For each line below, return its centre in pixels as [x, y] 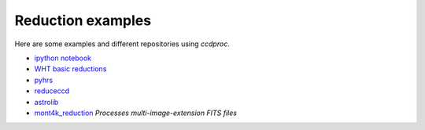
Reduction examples [83, 20]
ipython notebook [63, 58]
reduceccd [52, 91]
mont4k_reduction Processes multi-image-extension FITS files [136, 113]
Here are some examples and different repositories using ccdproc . [122, 44]
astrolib [46, 102]
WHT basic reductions [70, 69]
